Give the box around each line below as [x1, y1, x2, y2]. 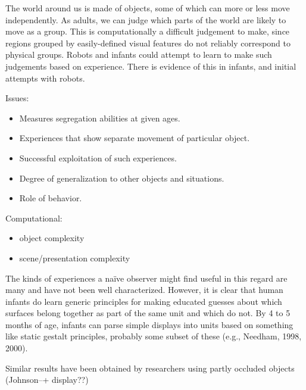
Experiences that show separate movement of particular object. [19, 132, 250, 144]
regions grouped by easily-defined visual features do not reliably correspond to [5, 36, 291, 49]
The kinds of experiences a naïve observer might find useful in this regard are [5, 272, 288, 284]
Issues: [5, 92, 29, 104]
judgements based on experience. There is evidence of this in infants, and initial [5, 60, 296, 72]
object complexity [19, 232, 85, 244]
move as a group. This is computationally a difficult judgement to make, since [5, 25, 290, 38]
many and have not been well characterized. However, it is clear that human [5, 283, 283, 296]
